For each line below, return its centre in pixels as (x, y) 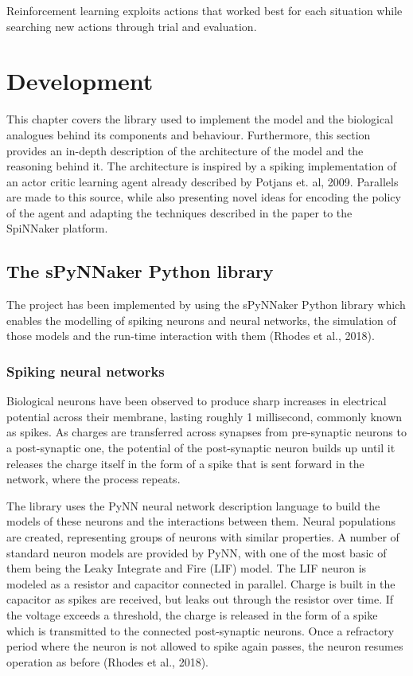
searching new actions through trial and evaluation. (132, 26)
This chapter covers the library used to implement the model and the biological (200, 119)
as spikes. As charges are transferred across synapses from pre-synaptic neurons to (206, 432)
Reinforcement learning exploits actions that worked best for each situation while (205, 10)
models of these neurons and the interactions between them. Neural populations (201, 521)
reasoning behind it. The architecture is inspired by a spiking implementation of (202, 166)
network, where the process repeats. (94, 479)
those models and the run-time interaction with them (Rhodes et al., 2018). (191, 336)
